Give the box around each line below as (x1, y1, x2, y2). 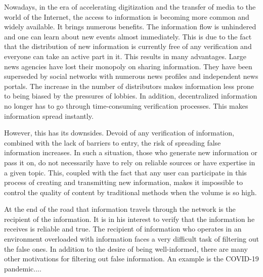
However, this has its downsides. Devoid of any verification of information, (4, 127, 234, 138)
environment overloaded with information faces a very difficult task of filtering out (4, 234, 259, 244)
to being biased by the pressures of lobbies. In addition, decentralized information (4, 90, 257, 101)
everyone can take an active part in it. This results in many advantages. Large (4, 51, 246, 61)
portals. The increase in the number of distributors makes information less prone (4, 80, 254, 91)
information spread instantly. (4, 110, 94, 121)
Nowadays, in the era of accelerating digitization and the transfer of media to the (4, 2, 256, 12)
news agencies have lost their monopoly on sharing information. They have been (4, 61, 252, 71)
